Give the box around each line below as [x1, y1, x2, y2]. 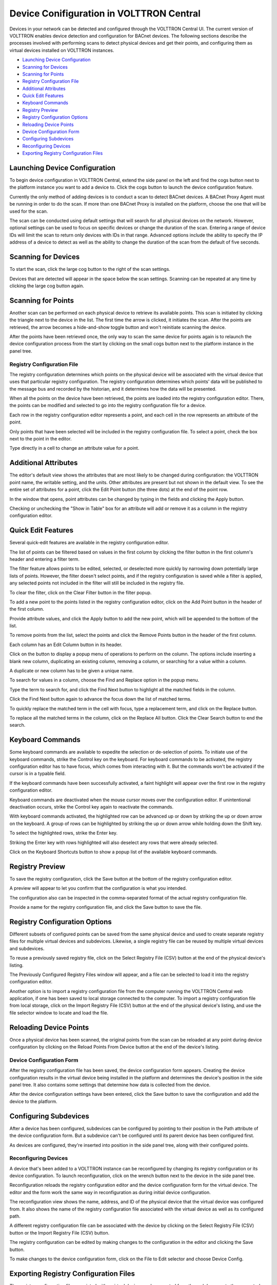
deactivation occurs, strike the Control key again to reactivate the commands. [9, 804, 174, 810]
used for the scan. [9, 208, 48, 214]
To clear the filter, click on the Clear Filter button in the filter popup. [9, 589, 152, 596]
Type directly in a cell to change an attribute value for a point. [9, 445, 140, 451]
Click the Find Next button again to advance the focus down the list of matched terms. [9, 696, 192, 702]
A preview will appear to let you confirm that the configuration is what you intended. [9, 885, 187, 891]
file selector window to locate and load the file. [9, 1009, 109, 1016]
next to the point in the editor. [9, 436, 72, 442]
